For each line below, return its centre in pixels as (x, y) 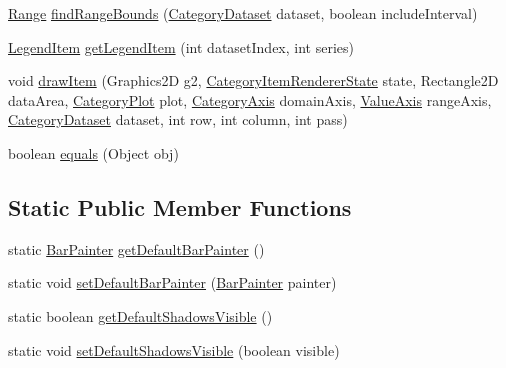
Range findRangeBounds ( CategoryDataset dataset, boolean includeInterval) (243, 13)
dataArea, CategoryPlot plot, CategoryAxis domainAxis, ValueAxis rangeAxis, (250, 99)
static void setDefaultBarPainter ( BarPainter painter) (172, 282)
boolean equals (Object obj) (93, 152)
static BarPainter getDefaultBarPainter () (136, 248)
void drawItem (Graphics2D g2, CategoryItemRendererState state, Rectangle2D (253, 80)
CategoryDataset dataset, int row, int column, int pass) (178, 119)
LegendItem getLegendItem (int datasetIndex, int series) (181, 46)
